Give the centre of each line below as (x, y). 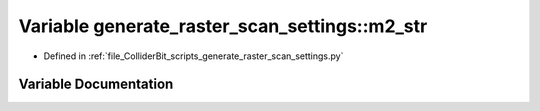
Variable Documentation (96, 84)
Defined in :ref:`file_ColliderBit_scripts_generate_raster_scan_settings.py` (193, 56)
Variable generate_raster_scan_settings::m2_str (223, 26)
